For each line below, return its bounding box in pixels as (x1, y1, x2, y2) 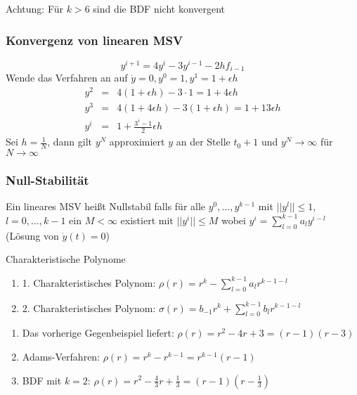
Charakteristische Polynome (6, 252, 126, 266)
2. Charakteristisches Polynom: (22, 300, 156, 315)
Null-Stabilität (6, 171, 89, 188)
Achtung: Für (6, 1, 64, 15)
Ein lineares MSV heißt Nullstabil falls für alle (6, 199, 206, 214)
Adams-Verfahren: (22, 349, 100, 363)
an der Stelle (176, 134, 231, 149)
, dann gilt (47, 134, 92, 149)
